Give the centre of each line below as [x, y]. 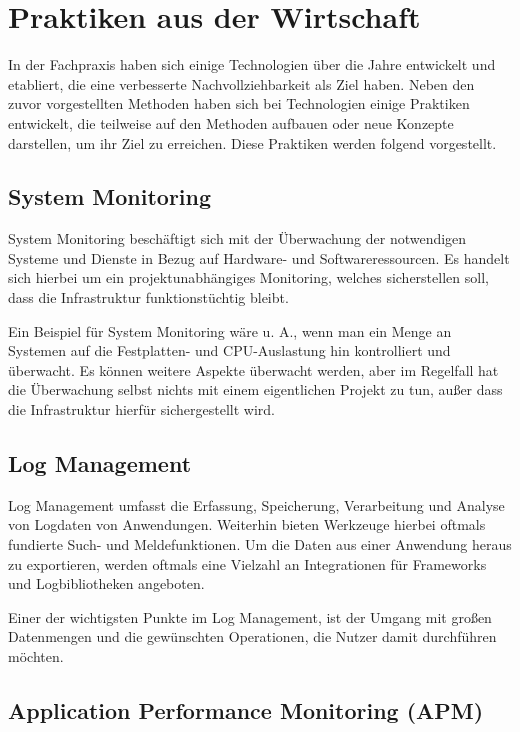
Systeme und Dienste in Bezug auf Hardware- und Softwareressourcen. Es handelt [259, 257]
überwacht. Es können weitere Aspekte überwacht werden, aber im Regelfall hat [253, 369]
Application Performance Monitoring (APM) [246, 709]
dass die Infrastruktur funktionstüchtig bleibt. [148, 297]
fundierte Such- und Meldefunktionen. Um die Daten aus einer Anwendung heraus [260, 544]
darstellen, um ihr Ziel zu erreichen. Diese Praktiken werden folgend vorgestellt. [252, 142]
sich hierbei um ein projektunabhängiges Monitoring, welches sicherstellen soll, [248, 277]
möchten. [36, 656]
